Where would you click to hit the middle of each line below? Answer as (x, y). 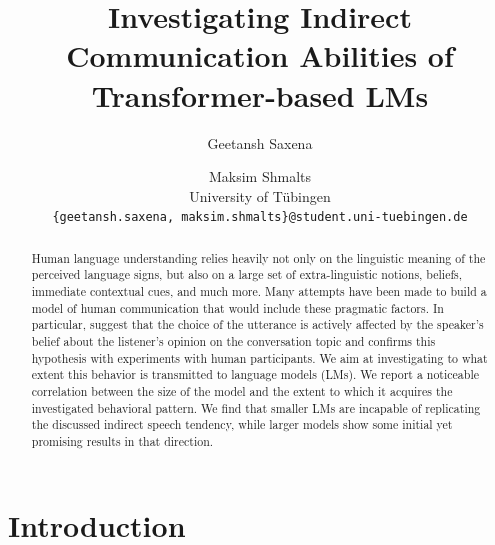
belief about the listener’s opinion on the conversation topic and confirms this (233, 341)
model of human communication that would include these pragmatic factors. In (237, 307)
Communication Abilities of (260, 55)
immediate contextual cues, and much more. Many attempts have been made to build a (259, 291)
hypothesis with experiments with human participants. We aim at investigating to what (259, 357)
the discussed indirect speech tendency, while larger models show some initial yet (242, 424)
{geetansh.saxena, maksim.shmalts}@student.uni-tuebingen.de (260, 217)
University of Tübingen (260, 195)
